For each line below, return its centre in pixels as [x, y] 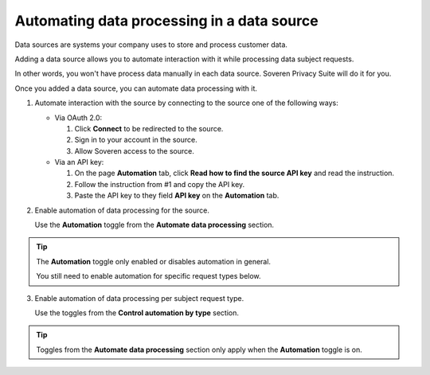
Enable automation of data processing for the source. [122, 210]
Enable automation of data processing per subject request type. [139, 298]
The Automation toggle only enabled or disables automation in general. [153, 261]
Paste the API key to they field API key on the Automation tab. [177, 196]
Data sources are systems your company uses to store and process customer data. [151, 45]
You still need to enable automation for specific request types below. [149, 276]
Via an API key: [79, 162]
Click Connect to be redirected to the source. [149, 128]
